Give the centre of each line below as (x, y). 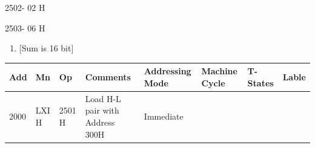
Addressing (167, 71)
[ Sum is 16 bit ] (46, 48)
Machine (219, 71)
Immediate (164, 116)
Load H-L (103, 98)
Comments (108, 77)
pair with (102, 110)
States (260, 82)
